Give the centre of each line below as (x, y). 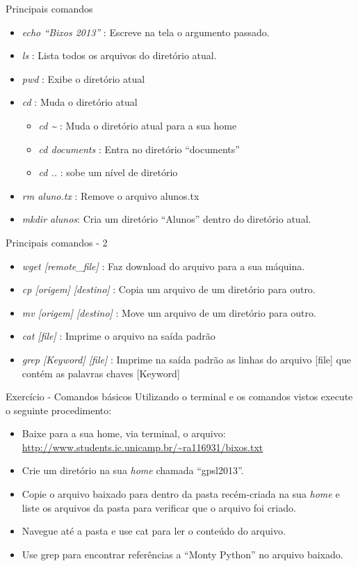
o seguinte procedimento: (59, 410)
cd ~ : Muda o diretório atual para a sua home (138, 125)
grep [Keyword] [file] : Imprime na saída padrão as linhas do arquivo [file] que (186, 359)
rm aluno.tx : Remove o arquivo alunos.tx (111, 195)
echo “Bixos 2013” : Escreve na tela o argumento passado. (146, 32)
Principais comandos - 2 (57, 242)
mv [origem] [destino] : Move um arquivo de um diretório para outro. (169, 312)
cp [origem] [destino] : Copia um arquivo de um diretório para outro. (169, 289)
